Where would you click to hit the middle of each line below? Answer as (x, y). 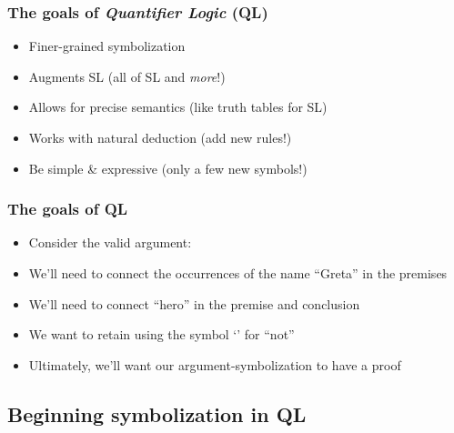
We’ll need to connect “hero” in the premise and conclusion (194, 303)
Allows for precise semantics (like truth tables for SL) (178, 107)
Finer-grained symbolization (107, 46)
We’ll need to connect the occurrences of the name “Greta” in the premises (238, 273)
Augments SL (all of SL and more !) (127, 76)
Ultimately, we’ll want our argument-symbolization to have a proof (215, 364)
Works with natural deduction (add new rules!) (160, 137)
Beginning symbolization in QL (157, 413)
